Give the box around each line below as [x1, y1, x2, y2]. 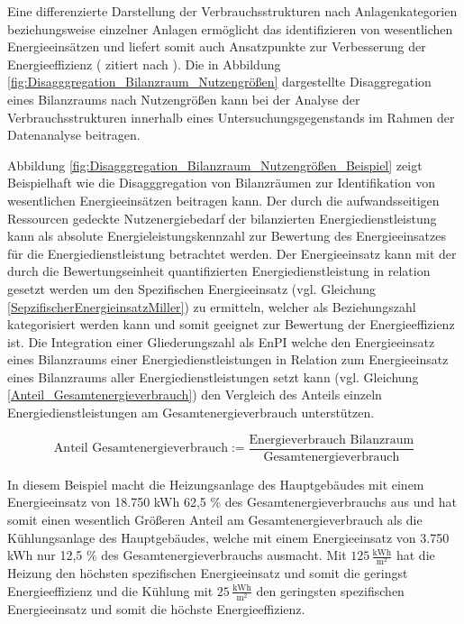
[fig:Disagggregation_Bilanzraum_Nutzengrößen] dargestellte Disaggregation [7, 72, 432, 91]
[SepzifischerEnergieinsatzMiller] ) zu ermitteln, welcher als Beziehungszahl [7, 297, 416, 316]
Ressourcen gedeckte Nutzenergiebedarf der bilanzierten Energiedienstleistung [7, 208, 437, 227]
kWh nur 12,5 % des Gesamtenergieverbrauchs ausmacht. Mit [7, 546, 347, 564]
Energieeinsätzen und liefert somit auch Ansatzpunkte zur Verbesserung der [7, 37, 426, 56]
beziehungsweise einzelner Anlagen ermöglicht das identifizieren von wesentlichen [7, 19, 453, 38]
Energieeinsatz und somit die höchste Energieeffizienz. [7, 599, 305, 618]
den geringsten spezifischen [256, 581, 405, 600]
